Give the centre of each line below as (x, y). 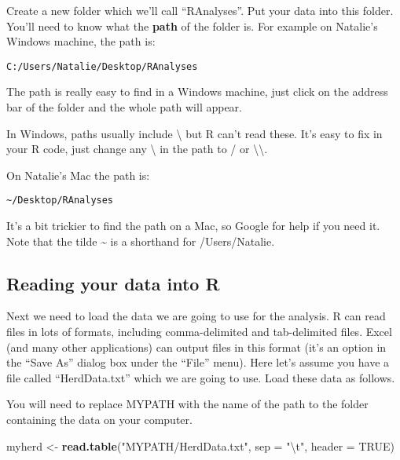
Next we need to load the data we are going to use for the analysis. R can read (196, 316)
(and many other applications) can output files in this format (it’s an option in (196, 347)
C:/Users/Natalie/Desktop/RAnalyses (102, 66)
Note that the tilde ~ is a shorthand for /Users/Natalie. (141, 241)
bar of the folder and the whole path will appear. (124, 107)
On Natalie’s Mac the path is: (78, 175)
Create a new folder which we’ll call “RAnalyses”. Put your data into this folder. (200, 10)
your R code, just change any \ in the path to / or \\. (137, 149)
